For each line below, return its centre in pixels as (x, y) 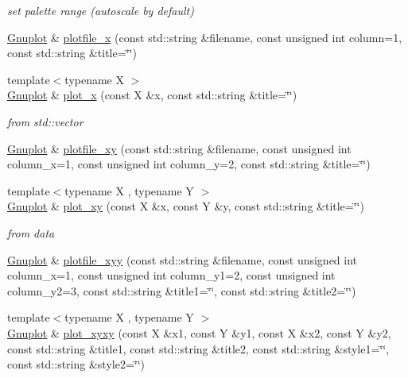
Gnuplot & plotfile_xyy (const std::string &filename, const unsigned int (183, 259)
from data (31, 232)
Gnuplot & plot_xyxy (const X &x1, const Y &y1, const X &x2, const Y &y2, (199, 332)
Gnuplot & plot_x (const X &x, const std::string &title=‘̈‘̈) (152, 95)
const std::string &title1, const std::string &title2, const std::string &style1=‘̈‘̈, (198, 348)
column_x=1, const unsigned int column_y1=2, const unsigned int (171, 275)
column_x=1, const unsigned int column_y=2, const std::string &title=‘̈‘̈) (189, 164)
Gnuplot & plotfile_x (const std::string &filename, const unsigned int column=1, (205, 37)
